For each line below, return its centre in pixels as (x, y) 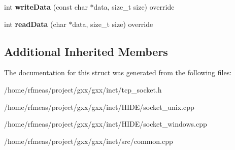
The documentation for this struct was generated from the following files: (118, 72)
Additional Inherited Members (86, 51)
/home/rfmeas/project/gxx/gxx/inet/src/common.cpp (89, 141)
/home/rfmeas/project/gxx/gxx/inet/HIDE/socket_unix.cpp (99, 107)
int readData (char (35, 24)
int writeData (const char (46, 7)
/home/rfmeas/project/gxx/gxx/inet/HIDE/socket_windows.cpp (106, 124)
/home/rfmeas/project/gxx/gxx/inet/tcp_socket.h (83, 89)
